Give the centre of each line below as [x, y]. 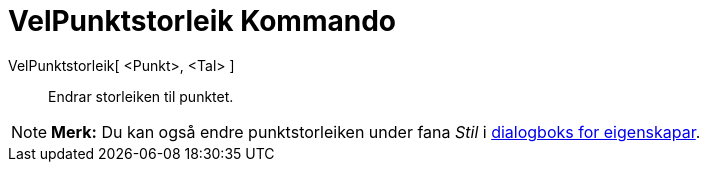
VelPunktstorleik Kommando [202, 21]
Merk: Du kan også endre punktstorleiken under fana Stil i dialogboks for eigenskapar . [376, 131]
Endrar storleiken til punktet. [141, 96]
